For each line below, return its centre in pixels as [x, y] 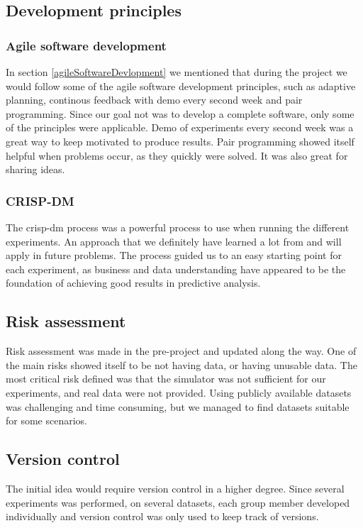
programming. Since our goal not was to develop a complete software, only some [180, 113]
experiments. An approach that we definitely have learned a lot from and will [174, 241]
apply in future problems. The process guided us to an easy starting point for [174, 255]
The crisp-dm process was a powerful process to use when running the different [178, 227]
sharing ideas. [35, 169]
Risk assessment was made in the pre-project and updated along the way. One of [181, 351]
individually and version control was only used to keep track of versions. [162, 516]
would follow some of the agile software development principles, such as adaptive [181, 86]
